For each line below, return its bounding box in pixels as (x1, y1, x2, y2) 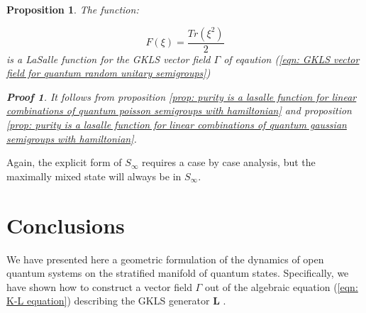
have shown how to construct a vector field (6, 279, 192, 294)
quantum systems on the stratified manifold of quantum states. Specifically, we (6, 265, 349, 280)
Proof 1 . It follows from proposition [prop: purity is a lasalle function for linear (6, 89, 357, 104)
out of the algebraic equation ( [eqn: (204, 279, 358, 294)
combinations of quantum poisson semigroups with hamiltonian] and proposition (6, 103, 352, 118)
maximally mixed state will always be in (6, 168, 182, 183)
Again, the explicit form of (6, 155, 122, 170)
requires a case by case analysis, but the (142, 155, 316, 170)
